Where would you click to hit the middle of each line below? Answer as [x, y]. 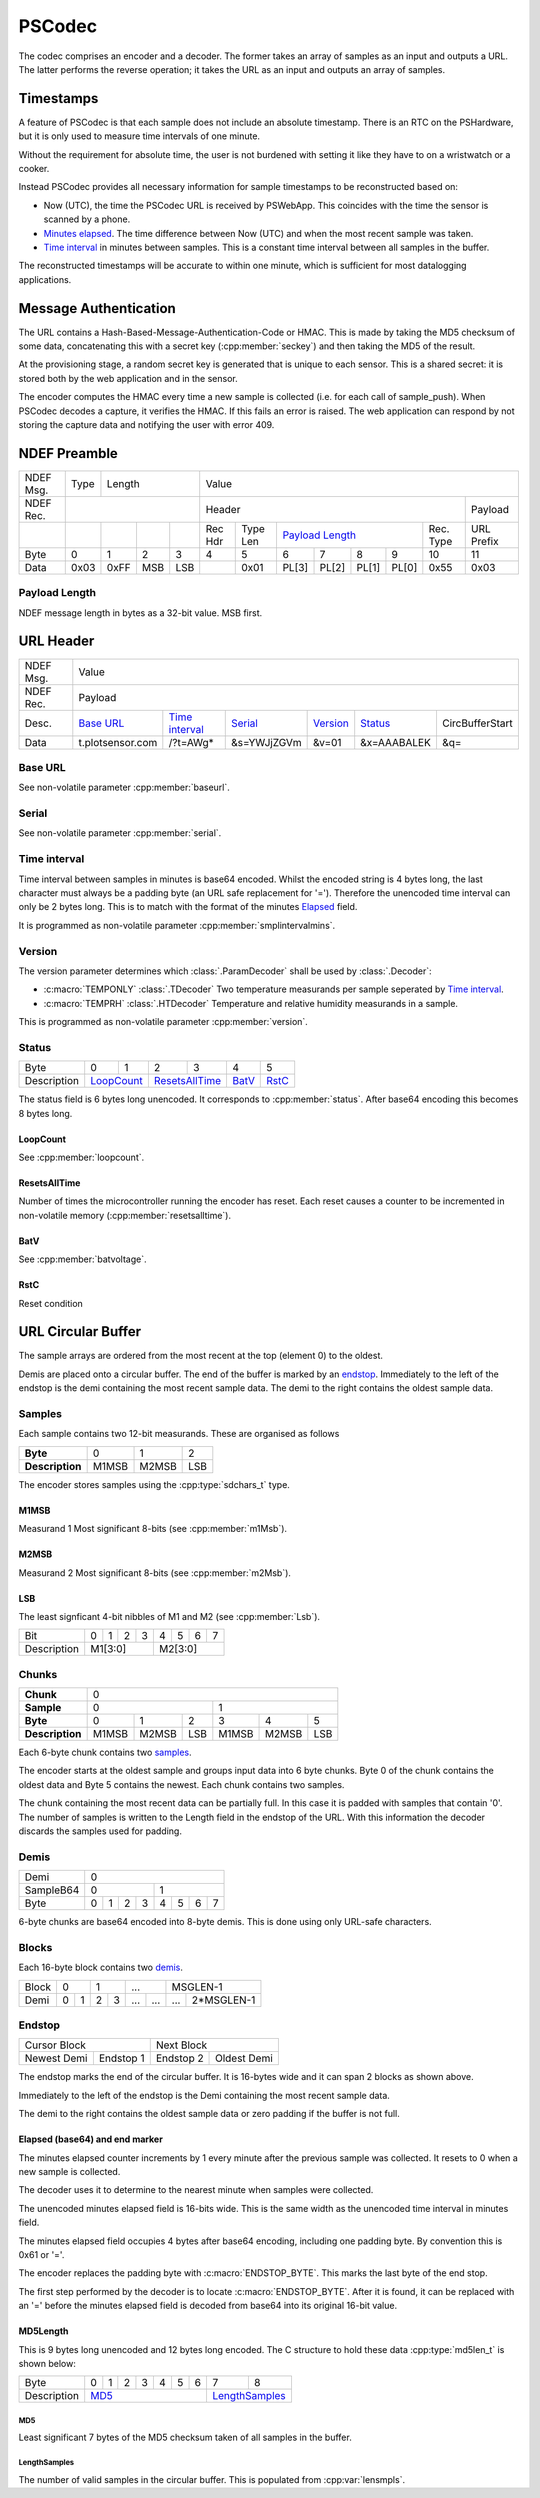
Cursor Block [55, 2045]
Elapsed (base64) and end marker [91, 2139]
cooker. [34, 169]
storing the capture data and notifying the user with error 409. [146, 424]
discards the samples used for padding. [100, 1831]
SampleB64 [52, 1890]
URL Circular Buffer [80, 1331]
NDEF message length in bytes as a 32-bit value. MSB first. [140, 612]
